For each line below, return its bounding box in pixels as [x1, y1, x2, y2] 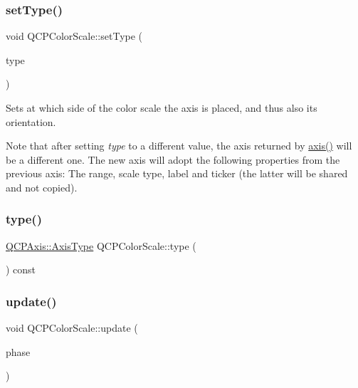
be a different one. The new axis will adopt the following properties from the [6, 152, 340, 167]
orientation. [6, 114, 56, 129]
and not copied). [6, 179, 78, 194]
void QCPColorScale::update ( [6, 320, 138, 335]
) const [6, 262, 36, 277]
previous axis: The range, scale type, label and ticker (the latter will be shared [6, 166, 348, 181]
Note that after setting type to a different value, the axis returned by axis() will [6, 138, 352, 153]
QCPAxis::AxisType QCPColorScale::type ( [6, 238, 196, 253]
